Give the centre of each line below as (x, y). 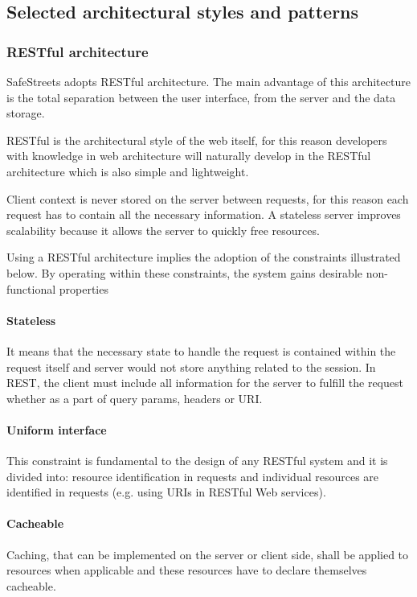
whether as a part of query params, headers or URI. (135, 398)
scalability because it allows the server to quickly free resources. (163, 230)
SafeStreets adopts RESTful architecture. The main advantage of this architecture (208, 81)
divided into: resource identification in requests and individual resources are (193, 476)
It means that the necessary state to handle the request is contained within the (201, 350)
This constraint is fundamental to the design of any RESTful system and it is (197, 461)
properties (84, 288)
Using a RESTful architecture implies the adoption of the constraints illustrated (204, 257)
